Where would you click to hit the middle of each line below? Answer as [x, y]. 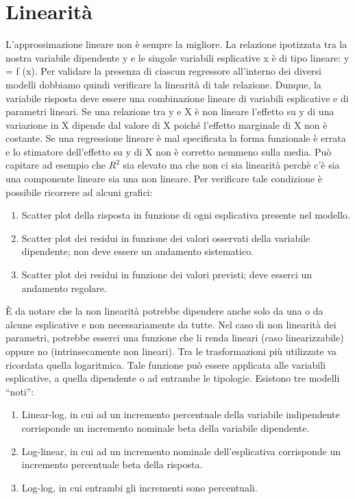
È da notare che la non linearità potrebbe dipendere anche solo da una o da [164, 311]
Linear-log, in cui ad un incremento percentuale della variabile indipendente [181, 414]
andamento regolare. [64, 288]
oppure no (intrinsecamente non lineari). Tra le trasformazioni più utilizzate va [171, 351]
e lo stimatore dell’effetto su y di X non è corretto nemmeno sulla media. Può [169, 151]
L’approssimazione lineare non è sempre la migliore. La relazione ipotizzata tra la [176, 44]
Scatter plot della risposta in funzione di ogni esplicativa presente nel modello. [186, 215]
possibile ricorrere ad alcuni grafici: [79, 192]
